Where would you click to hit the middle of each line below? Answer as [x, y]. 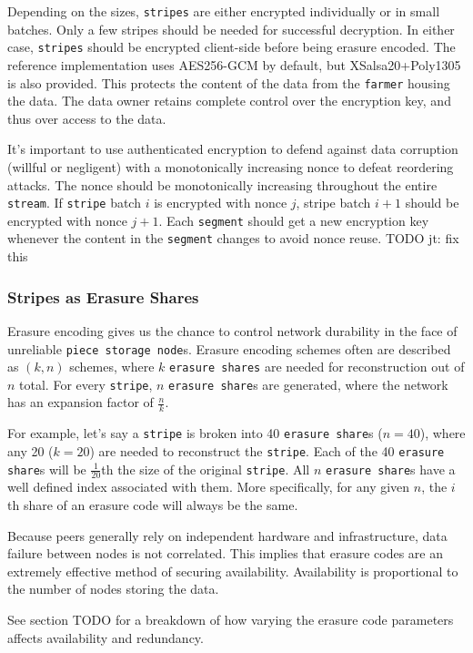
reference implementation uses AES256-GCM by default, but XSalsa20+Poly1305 [234, 64]
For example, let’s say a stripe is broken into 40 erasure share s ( [195, 433]
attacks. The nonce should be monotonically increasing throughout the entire [222, 184]
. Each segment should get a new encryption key [294, 220]
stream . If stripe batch [74, 203]
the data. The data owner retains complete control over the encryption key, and [229, 101]
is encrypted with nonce [221, 203]
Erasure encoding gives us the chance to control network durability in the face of [232, 330]
